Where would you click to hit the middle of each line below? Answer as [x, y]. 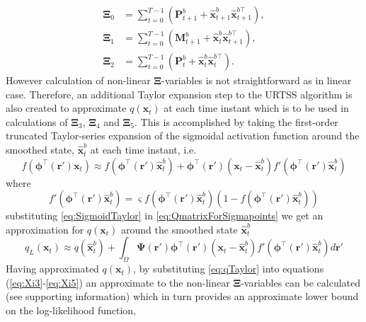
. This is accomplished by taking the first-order [236, 121]
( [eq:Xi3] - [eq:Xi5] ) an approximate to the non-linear [118, 282]
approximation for [45, 229]
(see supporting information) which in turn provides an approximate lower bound [182, 296]
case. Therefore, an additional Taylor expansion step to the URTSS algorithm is [179, 94]
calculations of [37, 121]
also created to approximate [66, 108]
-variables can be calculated [301, 282]
